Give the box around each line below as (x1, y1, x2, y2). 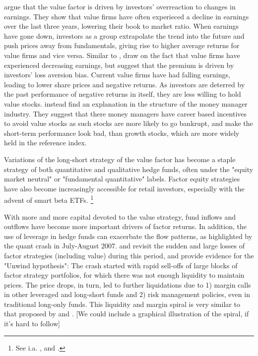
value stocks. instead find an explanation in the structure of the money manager (4, 98, 248, 109)
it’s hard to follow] (4, 318, 60, 329)
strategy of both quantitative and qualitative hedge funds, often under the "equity (4, 164, 254, 174)
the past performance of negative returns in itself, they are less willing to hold (4, 89, 241, 99)
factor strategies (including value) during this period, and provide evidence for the (4, 250, 254, 260)
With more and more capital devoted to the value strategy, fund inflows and (4, 211, 236, 222)
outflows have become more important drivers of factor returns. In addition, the (4, 221, 247, 232)
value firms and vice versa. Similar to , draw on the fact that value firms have (4, 50, 240, 60)
